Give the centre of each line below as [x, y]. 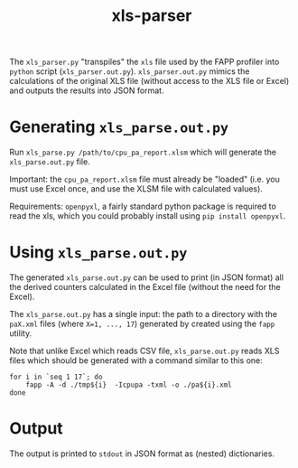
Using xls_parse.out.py [98, 253]
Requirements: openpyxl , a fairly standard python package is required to [143, 206]
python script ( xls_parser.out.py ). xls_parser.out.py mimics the [130, 71]
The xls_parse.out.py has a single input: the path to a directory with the [144, 314]
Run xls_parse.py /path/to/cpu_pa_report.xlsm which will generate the [143, 152]
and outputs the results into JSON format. [87, 90]
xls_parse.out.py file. [50, 162]
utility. [21, 333]
